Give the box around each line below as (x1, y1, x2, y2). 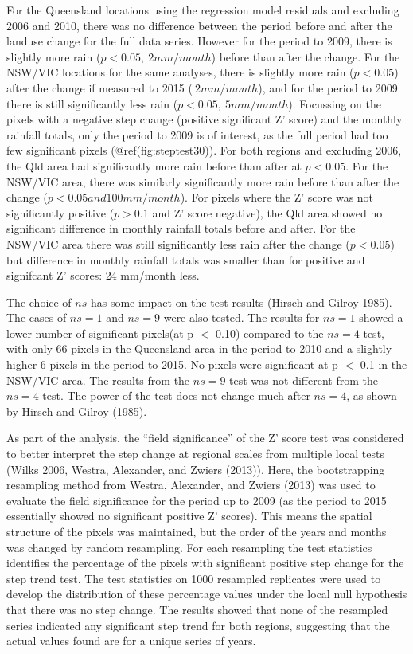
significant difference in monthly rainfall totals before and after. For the (6, 220, 356, 237)
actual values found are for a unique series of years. (6, 632, 256, 649)
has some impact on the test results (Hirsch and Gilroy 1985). (90, 293, 392, 310)
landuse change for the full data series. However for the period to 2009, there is (6, 33, 392, 49)
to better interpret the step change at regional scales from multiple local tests (6, 445, 384, 462)
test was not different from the (229, 371, 378, 388)
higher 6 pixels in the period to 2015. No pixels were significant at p (6, 356, 338, 373)
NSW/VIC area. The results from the (6, 371, 190, 388)
